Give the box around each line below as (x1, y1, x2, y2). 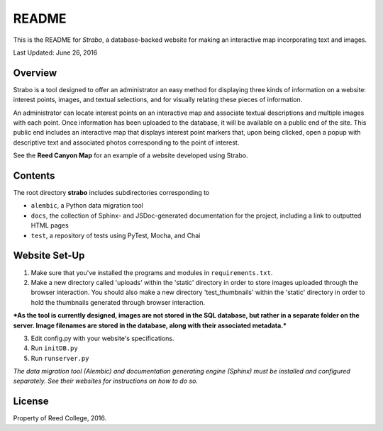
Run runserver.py (30, 354, 89, 362)
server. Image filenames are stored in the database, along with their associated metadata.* (13, 321, 287, 330)
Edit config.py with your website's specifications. (30, 334, 174, 342)
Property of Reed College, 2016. (13, 414, 106, 422)
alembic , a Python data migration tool (30, 201, 143, 210)
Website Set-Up (13, 250, 85, 262)
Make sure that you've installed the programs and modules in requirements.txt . (30, 268, 273, 276)
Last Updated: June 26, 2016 (13, 48, 98, 57)
